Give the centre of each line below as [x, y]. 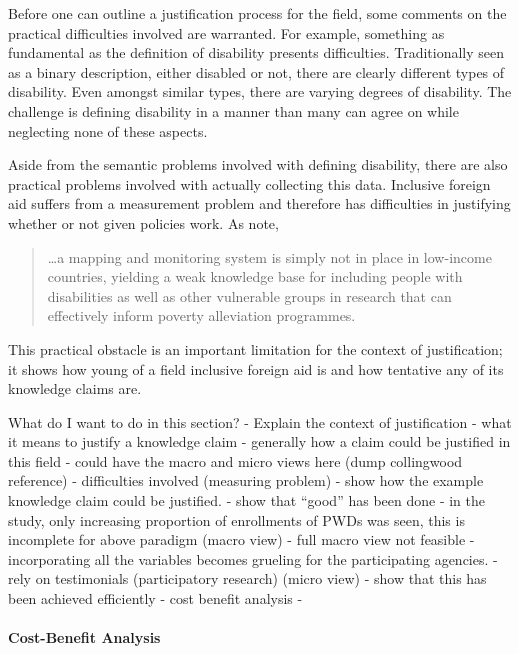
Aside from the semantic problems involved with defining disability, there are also [258, 164]
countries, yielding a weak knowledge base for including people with [255, 276]
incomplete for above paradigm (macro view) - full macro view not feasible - [241, 539]
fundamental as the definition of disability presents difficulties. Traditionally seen [256, 52]
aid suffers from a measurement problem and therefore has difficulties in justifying [259, 203]
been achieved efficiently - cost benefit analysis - [155, 598]
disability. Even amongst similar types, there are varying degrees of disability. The [260, 91]
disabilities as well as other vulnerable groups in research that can [249, 295]
